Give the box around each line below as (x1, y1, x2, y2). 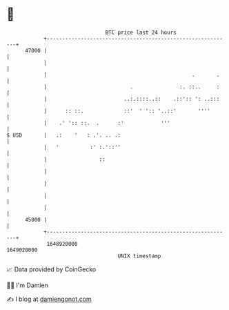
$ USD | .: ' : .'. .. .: (6, 131, 121, 139)
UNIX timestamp (117, 252, 161, 260)
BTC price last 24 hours (105, 29, 177, 36)
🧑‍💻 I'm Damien (6, 281, 49, 289)
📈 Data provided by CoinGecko (6, 265, 97, 273)
